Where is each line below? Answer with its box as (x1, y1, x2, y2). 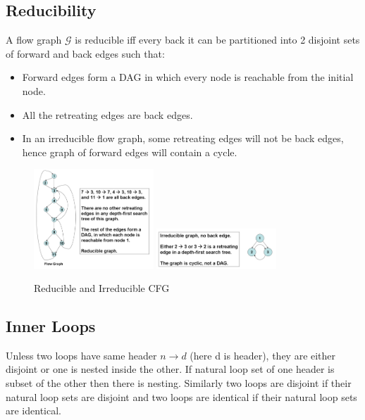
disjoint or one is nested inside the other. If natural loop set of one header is (6, 362, 335, 376)
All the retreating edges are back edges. (22, 107, 193, 122)
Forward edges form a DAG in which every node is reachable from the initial (22, 70, 354, 84)
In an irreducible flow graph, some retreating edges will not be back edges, (22, 131, 344, 146)
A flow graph (6, 32, 62, 47)
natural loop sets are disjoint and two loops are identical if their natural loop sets (6, 389, 357, 404)
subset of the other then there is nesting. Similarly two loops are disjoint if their (6, 376, 352, 390)
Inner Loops (6, 315, 96, 337)
